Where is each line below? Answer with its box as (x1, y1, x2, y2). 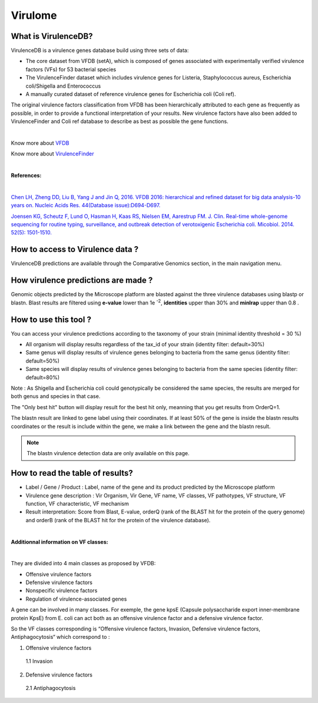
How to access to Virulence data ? (11, 244, 138, 254)
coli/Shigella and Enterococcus (25, 82, 101, 89)
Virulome (11, 9, 57, 22)
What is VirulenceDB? (11, 31, 94, 41)
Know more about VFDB (11, 139, 69, 147)
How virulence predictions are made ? (11, 276, 153, 286)
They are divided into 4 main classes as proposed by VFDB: (11, 560, 156, 567)
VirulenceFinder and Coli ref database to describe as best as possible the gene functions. (11, 118, 229, 125)
